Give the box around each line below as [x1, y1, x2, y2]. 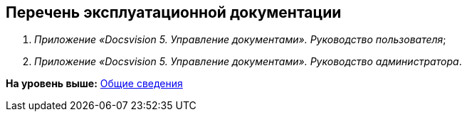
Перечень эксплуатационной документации [6, 4, 342, 21]
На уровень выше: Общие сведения [6, 77, 183, 90]
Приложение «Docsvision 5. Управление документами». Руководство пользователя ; [34, 33, 446, 46]
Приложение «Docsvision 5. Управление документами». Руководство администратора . [34, 55, 462, 68]
